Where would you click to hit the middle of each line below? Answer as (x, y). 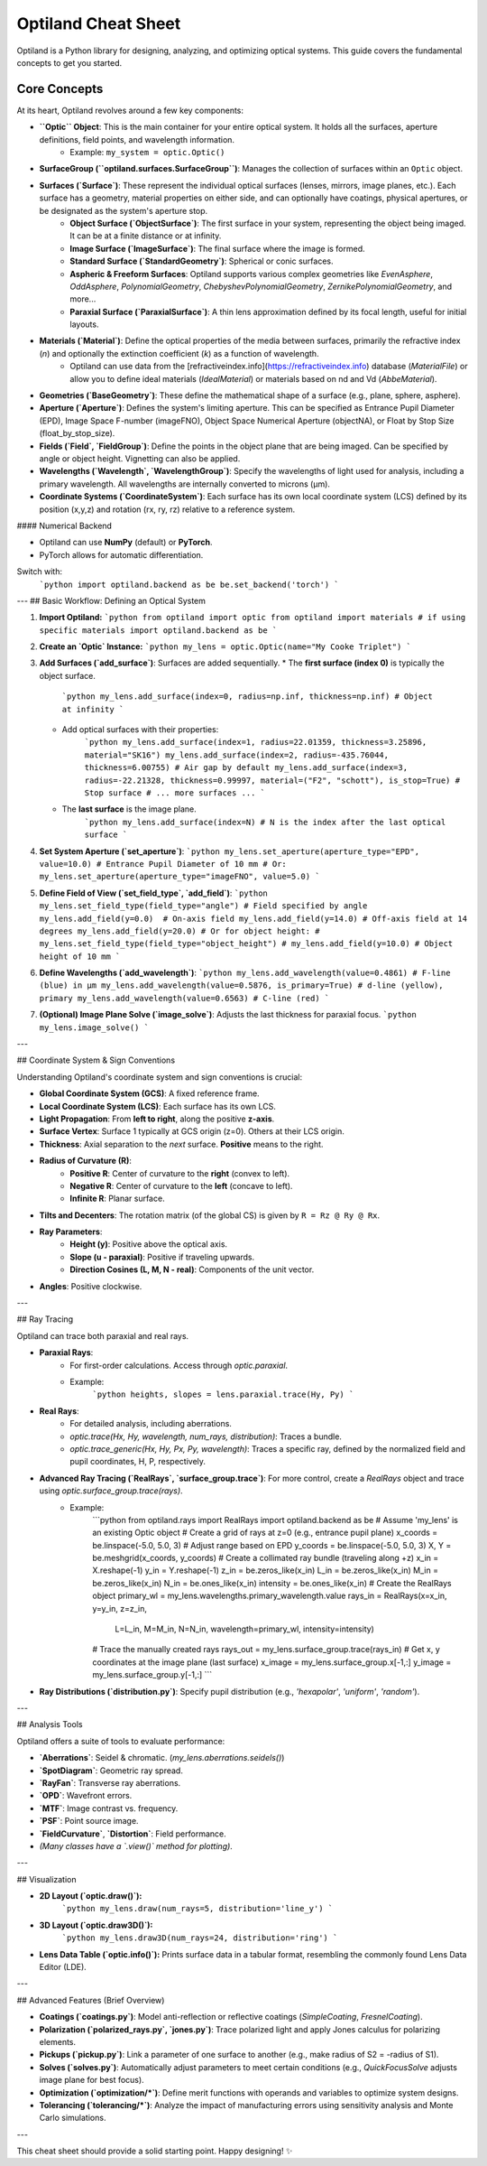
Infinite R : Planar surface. (118, 1199)
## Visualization (46, 1879)
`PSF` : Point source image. (89, 1821)
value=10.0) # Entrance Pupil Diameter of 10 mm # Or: (163, 864)
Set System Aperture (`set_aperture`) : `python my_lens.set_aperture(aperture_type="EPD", (229, 851)
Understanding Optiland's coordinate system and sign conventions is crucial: (160, 1077)
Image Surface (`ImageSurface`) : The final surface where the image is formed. (217, 248)
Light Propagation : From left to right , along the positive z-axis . (157, 1119)
